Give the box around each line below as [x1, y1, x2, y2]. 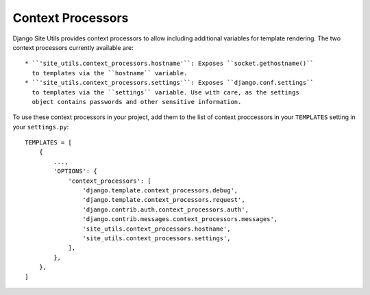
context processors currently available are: [12, 43, 134, 51]
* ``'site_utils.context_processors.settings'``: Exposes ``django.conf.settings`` [25, 79, 314, 87]
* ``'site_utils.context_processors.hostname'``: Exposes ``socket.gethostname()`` [25, 60, 314, 68]
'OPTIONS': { [53, 168, 97, 175]
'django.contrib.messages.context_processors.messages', [82, 216, 278, 223]
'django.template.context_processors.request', [82, 196, 246, 204]
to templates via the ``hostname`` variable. [32, 69, 188, 77]
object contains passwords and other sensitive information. [32, 98, 242, 105]
